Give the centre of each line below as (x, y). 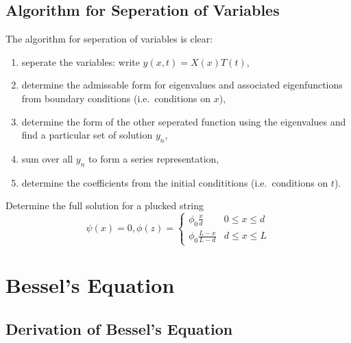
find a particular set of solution (87, 135)
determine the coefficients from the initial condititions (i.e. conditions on (175, 182)
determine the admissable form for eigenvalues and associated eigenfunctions (182, 85)
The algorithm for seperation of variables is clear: (109, 39)
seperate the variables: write (81, 61)
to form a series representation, (154, 158)
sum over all (47, 158)
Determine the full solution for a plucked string (105, 205)
